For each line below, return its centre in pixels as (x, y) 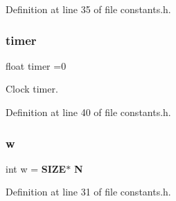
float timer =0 (36, 65)
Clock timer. (32, 89)
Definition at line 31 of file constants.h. (88, 192)
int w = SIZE (36, 168)
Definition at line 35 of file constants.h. (88, 9)
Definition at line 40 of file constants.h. (88, 112)
